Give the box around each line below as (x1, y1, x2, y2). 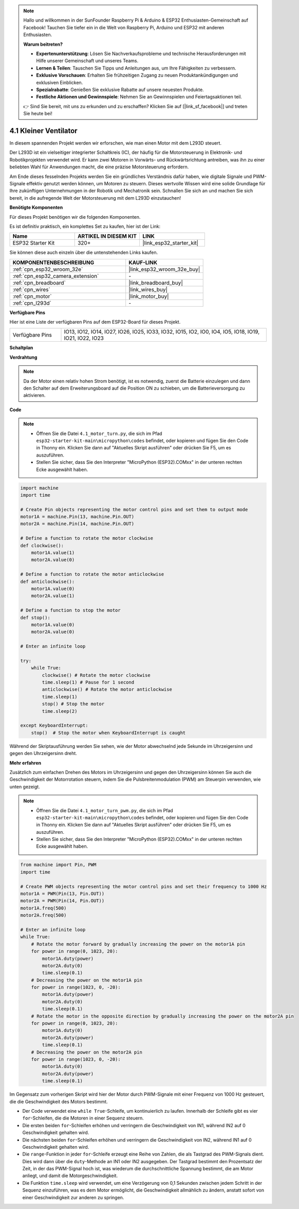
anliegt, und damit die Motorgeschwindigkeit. (22, 1172, 118, 1179)
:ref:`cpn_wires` (12, 286, 51, 293)
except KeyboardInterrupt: (20, 723, 88, 728)
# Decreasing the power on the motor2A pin (31, 1049, 142, 1055)
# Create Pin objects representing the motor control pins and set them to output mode (20, 506, 248, 512)
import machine (20, 485, 59, 491)
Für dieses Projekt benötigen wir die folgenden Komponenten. (9, 214, 141, 220)
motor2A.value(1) (31, 593, 75, 599)
